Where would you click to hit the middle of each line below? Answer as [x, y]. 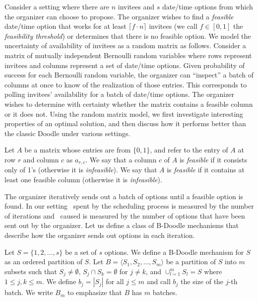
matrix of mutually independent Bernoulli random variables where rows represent [128, 55]
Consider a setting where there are [57, 6]
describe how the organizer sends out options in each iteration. [100, 235]
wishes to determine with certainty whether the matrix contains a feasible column [129, 104]
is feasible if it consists [213, 159]
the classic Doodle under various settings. [67, 133]
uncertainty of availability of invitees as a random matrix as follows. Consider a [125, 45]
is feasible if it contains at [206, 170]
